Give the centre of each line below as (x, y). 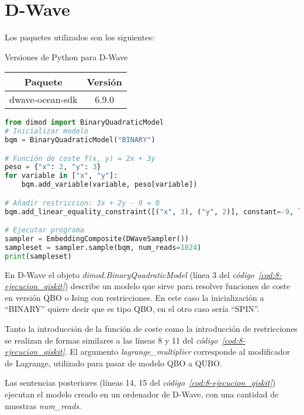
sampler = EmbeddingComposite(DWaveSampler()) (97, 239)
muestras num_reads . (43, 405)
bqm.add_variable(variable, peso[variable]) (109, 185)
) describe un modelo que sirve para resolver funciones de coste (177, 286)
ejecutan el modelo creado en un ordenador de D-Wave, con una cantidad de (142, 394)
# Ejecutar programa (45, 230)
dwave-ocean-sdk (44, 100)
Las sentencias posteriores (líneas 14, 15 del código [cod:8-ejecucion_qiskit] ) (140, 383)
